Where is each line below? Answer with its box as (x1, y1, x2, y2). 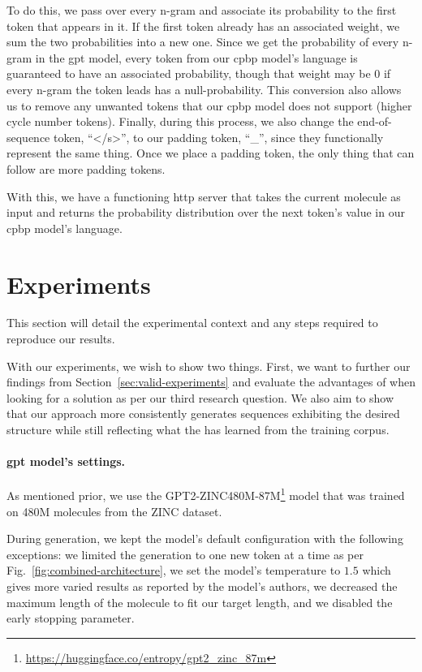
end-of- (357, 113, 392, 130)
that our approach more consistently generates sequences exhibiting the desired (6, 405, 400, 422)
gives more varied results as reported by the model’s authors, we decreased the (6, 578, 398, 595)
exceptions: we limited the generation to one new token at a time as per (6, 545, 364, 562)
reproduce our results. (6, 330, 115, 347)
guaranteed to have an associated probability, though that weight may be (6, 65, 371, 82)
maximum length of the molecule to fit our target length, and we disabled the (6, 593, 393, 610)
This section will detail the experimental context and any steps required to (6, 314, 378, 331)
